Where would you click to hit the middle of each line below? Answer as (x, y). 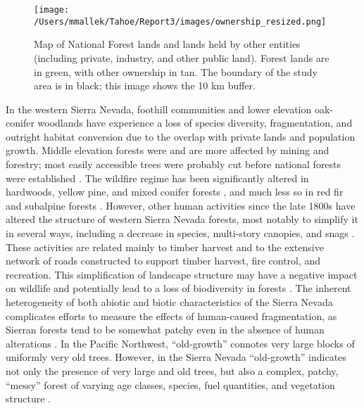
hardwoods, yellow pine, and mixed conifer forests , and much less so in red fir (175, 192)
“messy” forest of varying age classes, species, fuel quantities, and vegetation (170, 384)
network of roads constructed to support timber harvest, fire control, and (163, 261)
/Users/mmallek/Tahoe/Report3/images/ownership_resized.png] (180, 21)
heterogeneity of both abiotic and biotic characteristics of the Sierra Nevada (169, 302)
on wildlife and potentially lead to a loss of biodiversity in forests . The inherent (178, 288)
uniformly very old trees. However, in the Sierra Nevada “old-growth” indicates (176, 357)
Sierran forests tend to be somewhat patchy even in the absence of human (165, 330)
